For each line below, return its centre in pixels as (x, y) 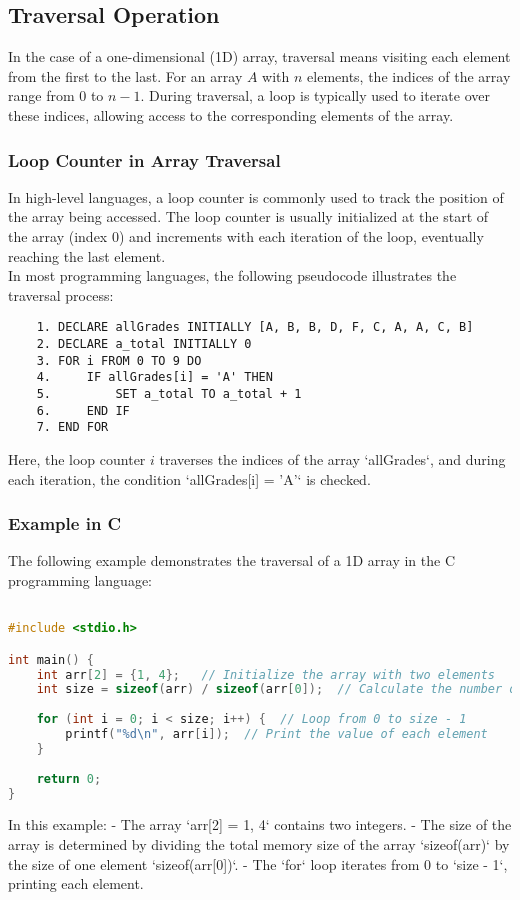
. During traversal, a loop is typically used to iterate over (315, 95)
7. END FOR (72, 427)
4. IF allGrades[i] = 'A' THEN (154, 377)
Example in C (65, 523)
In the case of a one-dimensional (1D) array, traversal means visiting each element (259, 56)
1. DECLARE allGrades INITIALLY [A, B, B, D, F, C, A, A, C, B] (255, 327)
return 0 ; (69, 778)
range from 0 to (56, 95)
